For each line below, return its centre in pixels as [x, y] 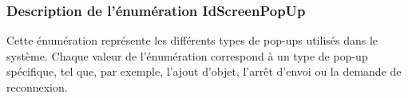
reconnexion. [37, 87]
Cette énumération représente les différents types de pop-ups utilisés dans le [192, 40]
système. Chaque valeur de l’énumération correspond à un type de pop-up [187, 55]
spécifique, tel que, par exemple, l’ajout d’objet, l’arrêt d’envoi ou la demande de [204, 71]
